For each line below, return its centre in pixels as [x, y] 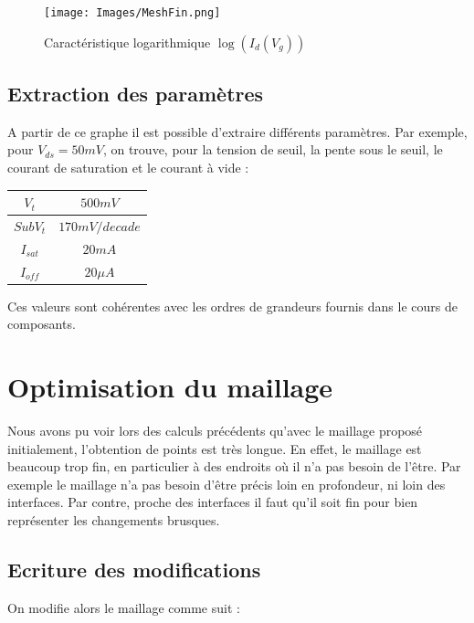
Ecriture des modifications [134, 570]
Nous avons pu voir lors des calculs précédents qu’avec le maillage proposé [215, 431]
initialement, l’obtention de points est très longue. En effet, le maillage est [215, 448]
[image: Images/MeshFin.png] [132, 13]
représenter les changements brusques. [114, 520]
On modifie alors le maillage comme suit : [124, 607]
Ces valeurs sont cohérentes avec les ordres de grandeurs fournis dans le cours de [232, 306]
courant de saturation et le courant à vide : [128, 168]
